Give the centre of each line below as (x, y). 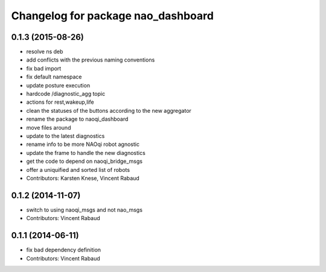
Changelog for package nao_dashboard (113, 16)
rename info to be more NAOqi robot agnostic (83, 144)
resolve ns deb (45, 52)
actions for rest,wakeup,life (60, 102)
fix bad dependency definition (64, 250)
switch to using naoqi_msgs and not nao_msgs (85, 210)
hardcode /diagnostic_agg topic (66, 94)
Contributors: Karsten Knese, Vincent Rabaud (83, 178)
